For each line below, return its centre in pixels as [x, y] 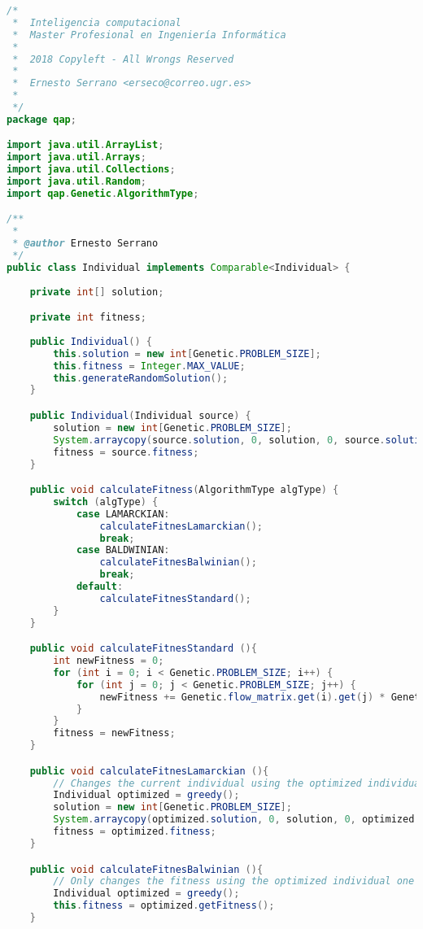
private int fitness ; [88, 318]
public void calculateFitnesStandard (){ [143, 649]
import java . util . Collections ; [91, 170]
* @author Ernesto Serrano [85, 244]
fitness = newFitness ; [114, 733]
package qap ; [41, 119]
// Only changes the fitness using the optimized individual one [234, 881]
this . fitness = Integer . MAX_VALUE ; [149, 366]
